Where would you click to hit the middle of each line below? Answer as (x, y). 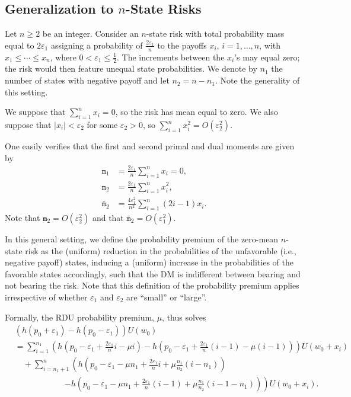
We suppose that (35, 112)
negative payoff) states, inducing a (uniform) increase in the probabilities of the (149, 262)
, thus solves (184, 317)
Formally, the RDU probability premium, (79, 317)
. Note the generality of (257, 80)
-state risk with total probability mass (215, 33)
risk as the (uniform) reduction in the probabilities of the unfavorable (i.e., (161, 250)
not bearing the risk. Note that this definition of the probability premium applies (152, 285)
